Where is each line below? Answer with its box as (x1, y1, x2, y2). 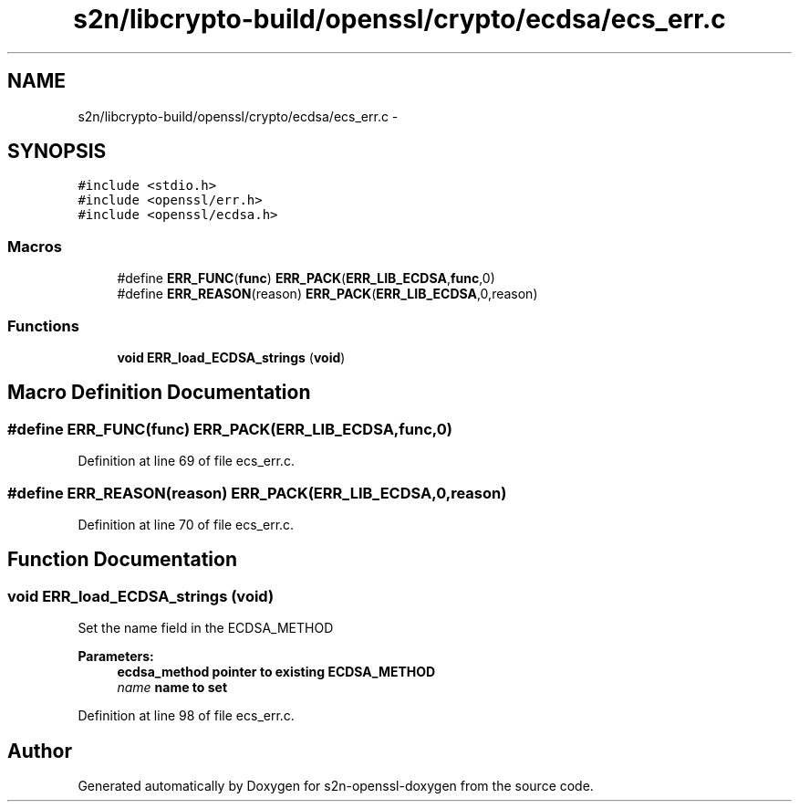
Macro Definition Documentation (7, 381, 311, 404)
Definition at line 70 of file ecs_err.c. (78, 516, 295, 532)
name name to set (117, 679, 228, 696)
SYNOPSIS (7, 140, 107, 163)
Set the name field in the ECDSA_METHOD (78, 620, 334, 636)
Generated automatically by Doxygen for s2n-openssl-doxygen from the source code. (78, 777, 594, 793)
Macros (7, 236, 62, 256)
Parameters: (78, 648, 154, 665)
